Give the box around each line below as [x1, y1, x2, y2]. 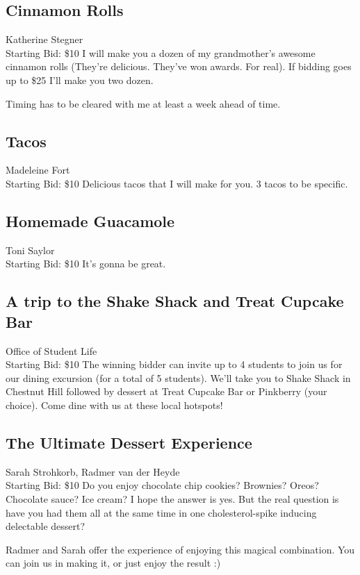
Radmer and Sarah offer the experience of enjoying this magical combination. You [6, 542, 355, 556]
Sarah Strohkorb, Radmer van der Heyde [6, 464, 180, 478]
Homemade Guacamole [6, 210, 175, 231]
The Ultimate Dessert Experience [6, 431, 252, 453]
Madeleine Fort [6, 162, 70, 177]
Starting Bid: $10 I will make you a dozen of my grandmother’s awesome [6, 45, 316, 60]
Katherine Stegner [6, 32, 83, 47]
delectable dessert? [6, 519, 85, 533]
